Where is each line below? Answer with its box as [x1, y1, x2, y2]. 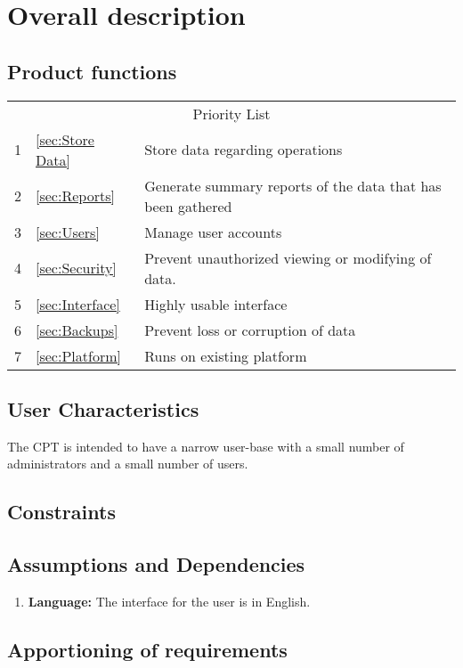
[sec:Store [36, 128, 94, 150]
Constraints [7, 498, 116, 525]
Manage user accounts [144, 221, 282, 242]
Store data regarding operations [144, 139, 343, 160]
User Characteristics [7, 395, 199, 422]
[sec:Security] [36, 257, 117, 279]
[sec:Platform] [36, 345, 121, 366]
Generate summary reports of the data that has [144, 175, 442, 196]
